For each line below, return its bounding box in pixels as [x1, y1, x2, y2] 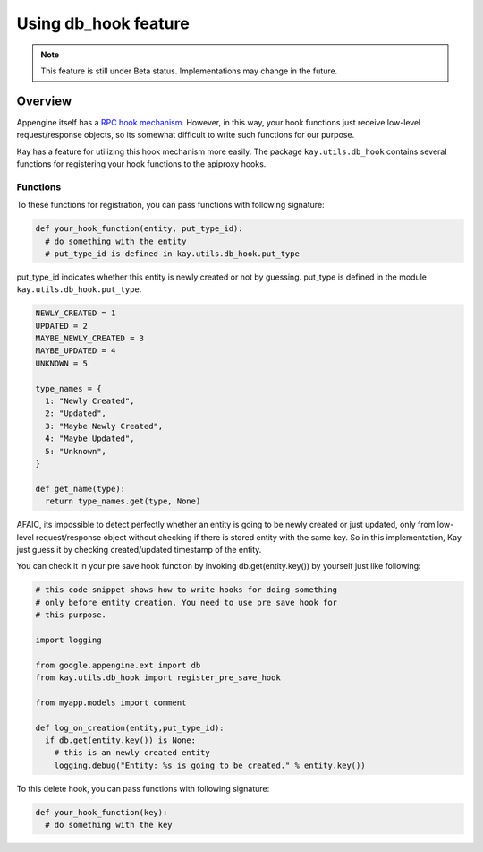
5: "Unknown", [45, 446, 107, 456]
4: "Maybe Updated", [45, 434, 135, 443]
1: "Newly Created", [45, 396, 135, 407]
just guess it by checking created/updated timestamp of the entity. [16, 544, 262, 555]
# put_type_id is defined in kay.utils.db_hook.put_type [45, 248, 300, 259]
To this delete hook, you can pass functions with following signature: [16, 783, 270, 794]
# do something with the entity [45, 236, 187, 246]
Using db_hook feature [16, 13, 190, 33]
